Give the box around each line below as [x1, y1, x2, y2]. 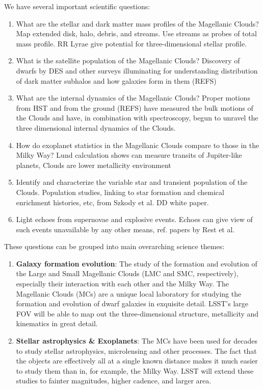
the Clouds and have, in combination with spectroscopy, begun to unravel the [16, 112, 258, 123]
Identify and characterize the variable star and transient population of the [16, 177, 248, 187]
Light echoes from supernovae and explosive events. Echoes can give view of [16, 214, 253, 225]
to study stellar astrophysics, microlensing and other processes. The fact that [16, 345, 257, 356]
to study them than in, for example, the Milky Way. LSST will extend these [16, 365, 254, 376]
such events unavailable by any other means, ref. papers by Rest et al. [16, 224, 235, 234]
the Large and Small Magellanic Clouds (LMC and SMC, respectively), [16, 268, 239, 279]
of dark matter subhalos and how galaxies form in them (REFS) [16, 75, 217, 86]
